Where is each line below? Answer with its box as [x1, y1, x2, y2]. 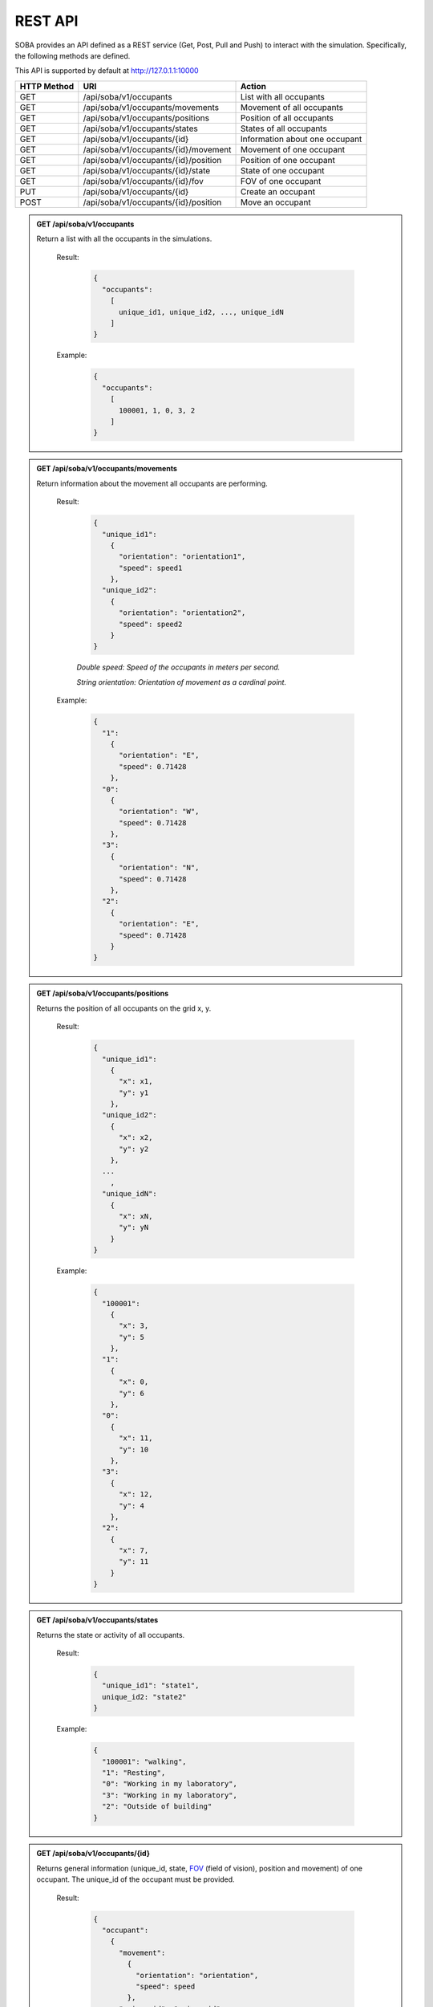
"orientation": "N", [119, 863, 200, 873]
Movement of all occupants [240, 101, 344, 112]
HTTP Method [19, 80, 75, 92]
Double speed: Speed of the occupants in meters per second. [76, 662, 281, 672]
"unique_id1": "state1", [101, 1681, 200, 1690]
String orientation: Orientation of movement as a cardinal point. [76, 677, 287, 686]
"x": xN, [119, 1211, 153, 1220]
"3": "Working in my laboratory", [101, 1790, 238, 1800]
